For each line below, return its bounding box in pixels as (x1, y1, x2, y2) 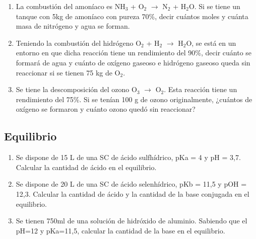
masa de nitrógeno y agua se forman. (16, 21, 130, 31)
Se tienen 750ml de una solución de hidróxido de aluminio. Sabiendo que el (16, 215, 247, 226)
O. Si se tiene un (188, 1, 240, 11)
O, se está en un (186, 37, 236, 48)
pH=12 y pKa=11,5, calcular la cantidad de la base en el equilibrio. (16, 225, 225, 235)
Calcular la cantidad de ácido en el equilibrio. (16, 162, 157, 172)
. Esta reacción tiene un (164, 84, 237, 95)
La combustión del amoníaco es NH (16, 1, 125, 11)
